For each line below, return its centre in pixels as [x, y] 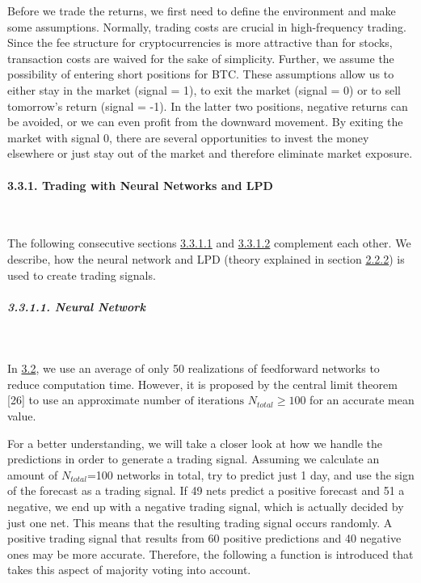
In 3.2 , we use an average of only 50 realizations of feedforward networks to [194, 368]
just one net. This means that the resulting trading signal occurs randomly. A [200, 522]
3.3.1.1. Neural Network [76, 306]
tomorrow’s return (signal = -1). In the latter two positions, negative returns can [208, 106]
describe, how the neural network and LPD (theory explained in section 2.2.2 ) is [206, 258]
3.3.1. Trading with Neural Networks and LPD [140, 185]
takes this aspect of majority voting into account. [129, 570]
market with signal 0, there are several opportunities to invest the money [188, 137]
